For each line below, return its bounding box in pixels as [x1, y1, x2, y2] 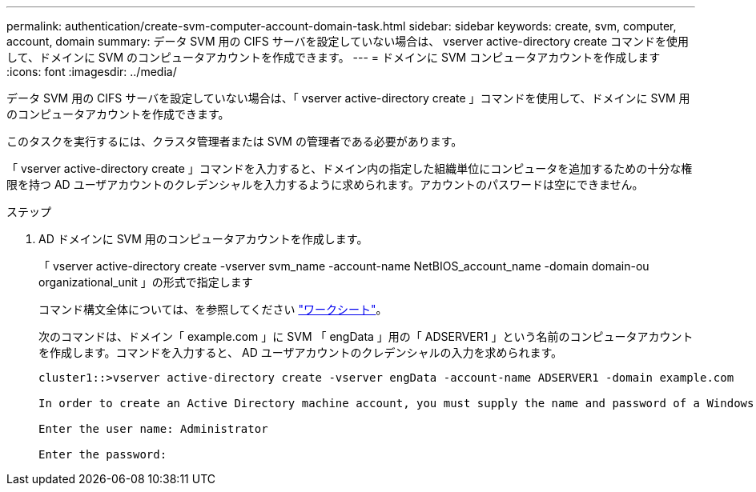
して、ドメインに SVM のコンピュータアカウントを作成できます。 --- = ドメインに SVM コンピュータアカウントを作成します [6, 50, 661, 64]
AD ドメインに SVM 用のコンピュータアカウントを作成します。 [38, 232, 368, 246]
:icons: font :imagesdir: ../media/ [6, 65, 177, 78]
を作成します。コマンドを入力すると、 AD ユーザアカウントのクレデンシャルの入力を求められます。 [38, 346, 562, 359]
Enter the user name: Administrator [38, 422, 268, 435]
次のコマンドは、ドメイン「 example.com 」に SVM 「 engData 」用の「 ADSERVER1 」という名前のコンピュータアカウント [38, 330, 694, 343]
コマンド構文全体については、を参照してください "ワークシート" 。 [38, 302, 388, 316]
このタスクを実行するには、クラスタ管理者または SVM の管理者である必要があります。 [6, 134, 463, 148]
